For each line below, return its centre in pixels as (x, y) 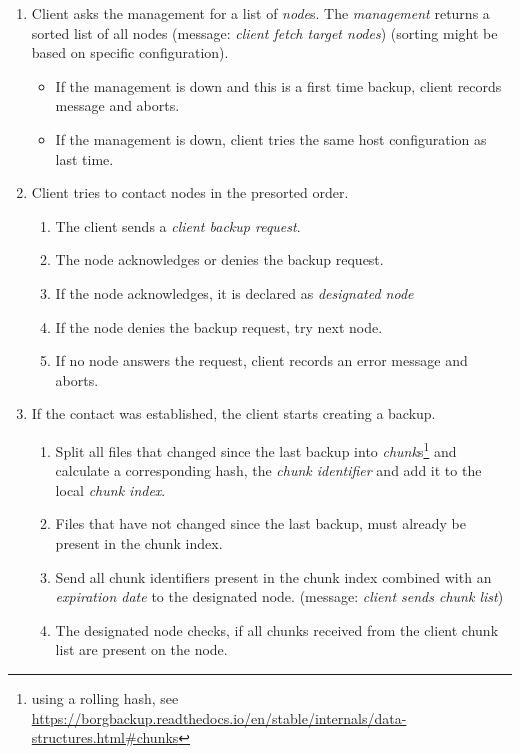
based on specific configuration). (130, 52)
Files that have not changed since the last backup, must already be (261, 523)
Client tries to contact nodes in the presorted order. (190, 192)
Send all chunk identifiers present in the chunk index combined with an (273, 576)
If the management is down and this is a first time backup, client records (278, 85)
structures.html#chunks (105, 737)
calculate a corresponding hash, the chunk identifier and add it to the (268, 470)
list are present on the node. (141, 649)
